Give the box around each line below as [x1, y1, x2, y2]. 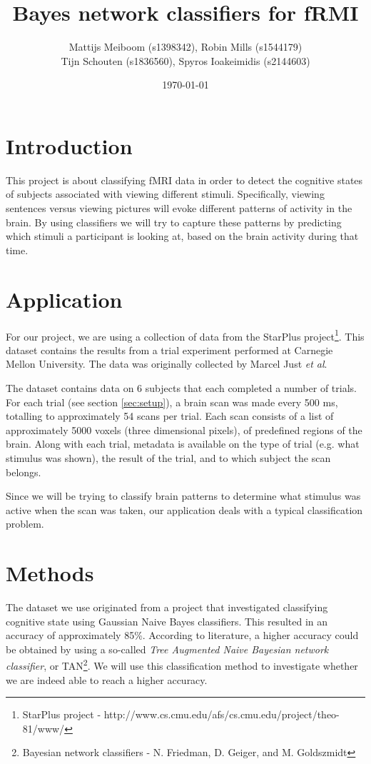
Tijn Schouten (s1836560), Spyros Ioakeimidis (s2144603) [61, 53, 310, 68]
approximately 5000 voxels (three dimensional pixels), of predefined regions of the [6, 422, 362, 437]
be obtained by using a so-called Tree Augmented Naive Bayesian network [6, 641, 329, 656]
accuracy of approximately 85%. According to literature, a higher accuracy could [6, 628, 359, 643]
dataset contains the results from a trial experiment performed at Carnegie [6, 342, 333, 357]
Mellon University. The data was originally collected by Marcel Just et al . [6, 356, 327, 371]
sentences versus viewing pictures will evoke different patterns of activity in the [6, 201, 352, 216]
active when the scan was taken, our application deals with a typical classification [6, 502, 363, 517]
